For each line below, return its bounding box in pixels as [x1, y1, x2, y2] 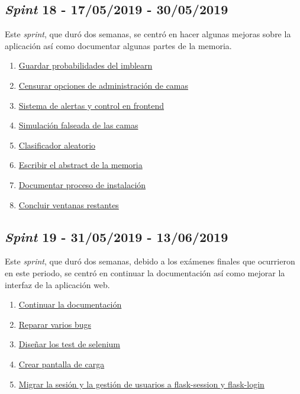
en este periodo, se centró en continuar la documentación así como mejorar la [5, 266, 285, 279]
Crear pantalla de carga [18, 357, 105, 370]
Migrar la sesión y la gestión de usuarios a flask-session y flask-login [18, 377, 264, 390]
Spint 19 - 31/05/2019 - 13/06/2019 [5, 227, 228, 246]
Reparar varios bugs [18, 318, 91, 330]
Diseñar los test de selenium [18, 338, 121, 350]
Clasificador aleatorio [18, 138, 96, 151]
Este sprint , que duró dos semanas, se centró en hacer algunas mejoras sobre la [5, 28, 291, 40]
